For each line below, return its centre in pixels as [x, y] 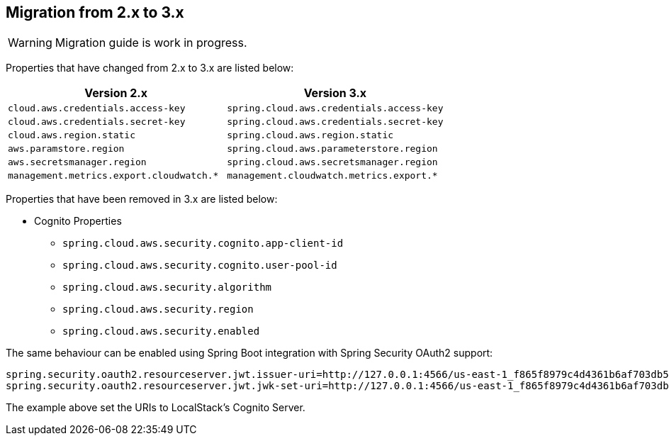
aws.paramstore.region [66, 149]
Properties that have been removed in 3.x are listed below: [142, 199]
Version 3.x [335, 93]
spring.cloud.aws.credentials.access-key [335, 108]
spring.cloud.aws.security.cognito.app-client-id [203, 244]
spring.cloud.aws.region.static [310, 135]
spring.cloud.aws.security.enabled [161, 331]
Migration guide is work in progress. [151, 43]
